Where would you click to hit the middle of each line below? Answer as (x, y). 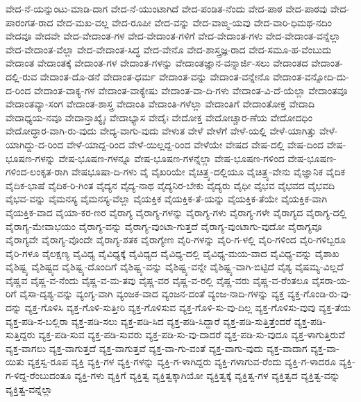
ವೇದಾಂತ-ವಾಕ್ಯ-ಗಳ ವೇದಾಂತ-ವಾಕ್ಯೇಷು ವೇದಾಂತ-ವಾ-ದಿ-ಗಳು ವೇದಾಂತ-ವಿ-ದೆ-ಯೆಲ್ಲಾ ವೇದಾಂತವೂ (191, 90)
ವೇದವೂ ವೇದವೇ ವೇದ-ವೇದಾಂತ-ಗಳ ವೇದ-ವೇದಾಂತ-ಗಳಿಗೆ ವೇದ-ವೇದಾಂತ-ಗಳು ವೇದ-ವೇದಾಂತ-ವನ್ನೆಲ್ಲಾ (173, 36)
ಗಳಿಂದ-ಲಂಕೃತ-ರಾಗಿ (37, 172)
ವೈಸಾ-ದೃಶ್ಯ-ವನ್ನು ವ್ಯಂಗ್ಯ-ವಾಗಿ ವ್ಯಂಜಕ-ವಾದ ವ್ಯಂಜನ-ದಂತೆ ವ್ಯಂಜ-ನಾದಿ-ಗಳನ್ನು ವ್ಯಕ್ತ (152, 294)
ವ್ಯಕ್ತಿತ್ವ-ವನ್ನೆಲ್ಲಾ (29, 388)
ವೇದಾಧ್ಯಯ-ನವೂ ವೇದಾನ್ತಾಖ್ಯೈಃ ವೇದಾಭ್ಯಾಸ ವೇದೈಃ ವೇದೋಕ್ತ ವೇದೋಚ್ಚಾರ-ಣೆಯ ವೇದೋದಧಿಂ (159, 117)
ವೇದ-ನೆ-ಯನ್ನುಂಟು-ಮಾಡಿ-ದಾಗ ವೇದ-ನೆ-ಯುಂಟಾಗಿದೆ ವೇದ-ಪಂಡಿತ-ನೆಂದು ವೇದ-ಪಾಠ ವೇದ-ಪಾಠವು (167, 8)
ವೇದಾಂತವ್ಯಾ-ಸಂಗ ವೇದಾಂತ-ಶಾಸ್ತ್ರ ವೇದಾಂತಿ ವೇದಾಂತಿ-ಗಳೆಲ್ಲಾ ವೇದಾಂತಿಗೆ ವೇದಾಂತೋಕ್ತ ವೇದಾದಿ (160, 104)
